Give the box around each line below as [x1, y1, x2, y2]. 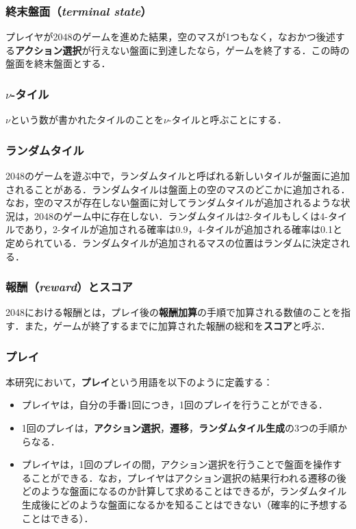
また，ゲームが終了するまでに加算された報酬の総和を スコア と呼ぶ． [24, 319, 331, 332]
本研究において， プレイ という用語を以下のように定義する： [5, 374, 273, 389]
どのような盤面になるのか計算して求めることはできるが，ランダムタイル [21, 484, 347, 498]
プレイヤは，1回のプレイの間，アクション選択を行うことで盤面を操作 [21, 457, 333, 471]
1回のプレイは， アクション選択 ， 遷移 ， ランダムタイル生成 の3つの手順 [21, 421, 338, 434]
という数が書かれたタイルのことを [10, 112, 164, 127]
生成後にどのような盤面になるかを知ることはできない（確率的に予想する [21, 497, 348, 511]
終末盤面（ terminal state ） [5, 2, 152, 19]
